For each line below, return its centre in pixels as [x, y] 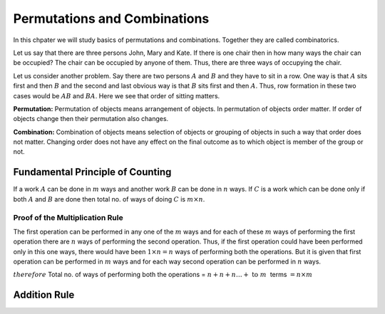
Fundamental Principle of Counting [92, 172]
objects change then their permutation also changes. [91, 119]
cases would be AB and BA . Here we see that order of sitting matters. [117, 95]
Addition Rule [44, 295]
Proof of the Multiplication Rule [68, 217]
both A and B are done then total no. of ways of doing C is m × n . [109, 199]
